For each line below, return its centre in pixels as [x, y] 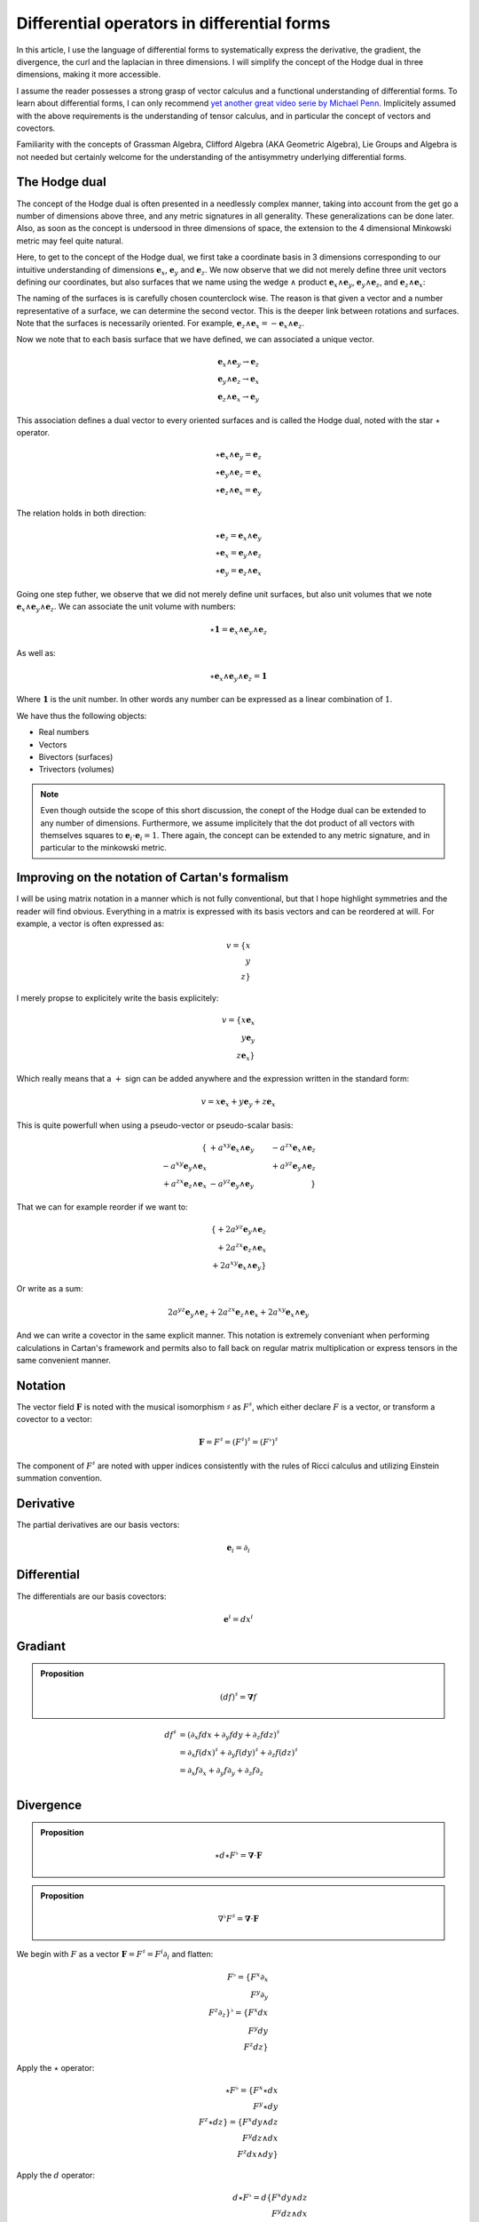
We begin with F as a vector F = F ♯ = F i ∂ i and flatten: [115, 1954]
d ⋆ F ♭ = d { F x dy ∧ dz [270, 2197]
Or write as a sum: [50, 1289]
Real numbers [64, 732]
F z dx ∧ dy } [258, 2153]
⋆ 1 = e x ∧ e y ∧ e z [239, 631]
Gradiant [41, 1646]
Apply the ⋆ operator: [55, 2067]
